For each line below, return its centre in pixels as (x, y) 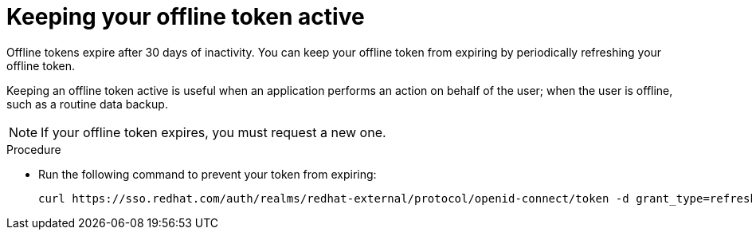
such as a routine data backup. (87, 104)
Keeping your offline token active (186, 17)
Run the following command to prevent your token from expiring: (208, 174)
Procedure (34, 149)
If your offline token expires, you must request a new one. (213, 132)
